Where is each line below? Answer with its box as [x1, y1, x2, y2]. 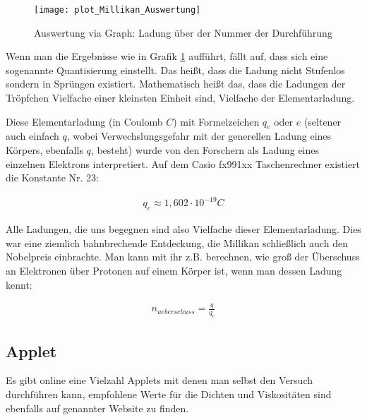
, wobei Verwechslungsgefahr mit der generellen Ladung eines [66, 128, 332, 143]
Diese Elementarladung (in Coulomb [6, 114, 163, 128]
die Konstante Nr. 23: [6, 170, 99, 185]
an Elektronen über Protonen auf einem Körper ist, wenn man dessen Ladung [6, 263, 342, 277]
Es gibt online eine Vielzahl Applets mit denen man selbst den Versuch [6, 373, 313, 388]
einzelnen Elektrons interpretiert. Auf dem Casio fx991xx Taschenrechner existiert [6, 156, 361, 171]
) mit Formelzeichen [173, 114, 260, 128]
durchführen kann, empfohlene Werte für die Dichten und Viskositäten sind [6, 387, 332, 402]
